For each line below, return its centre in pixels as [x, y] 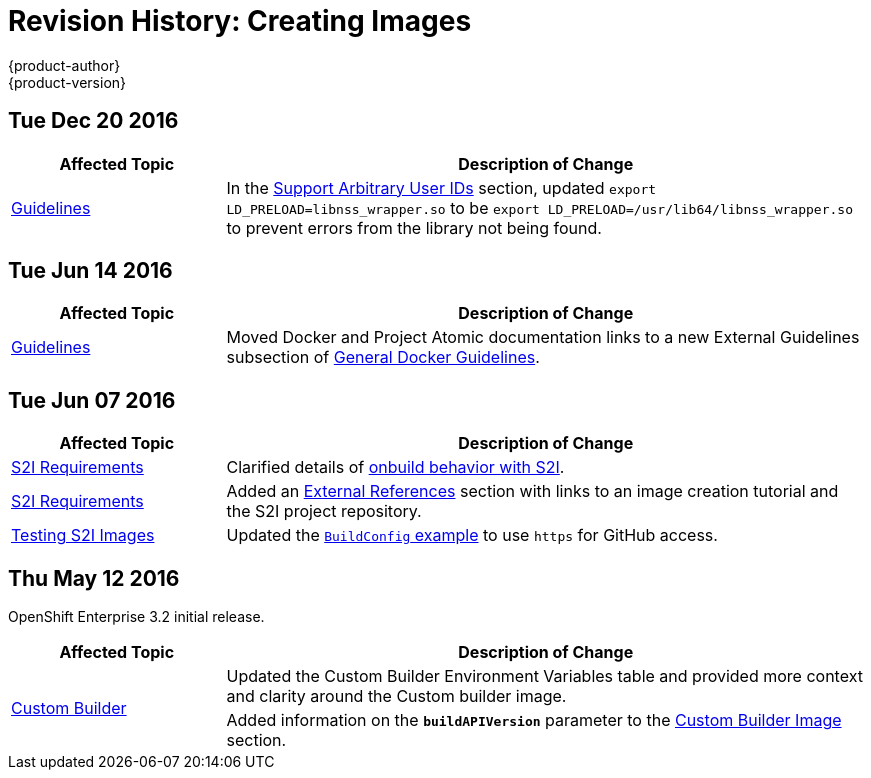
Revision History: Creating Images [240, 21]
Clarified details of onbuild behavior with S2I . [395, 467]
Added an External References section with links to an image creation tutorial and [532, 491]
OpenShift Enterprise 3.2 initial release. [136, 617]
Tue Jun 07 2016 [92, 400]
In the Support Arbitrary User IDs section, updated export [441, 187]
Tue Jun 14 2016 [90, 271]
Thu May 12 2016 [94, 578]
